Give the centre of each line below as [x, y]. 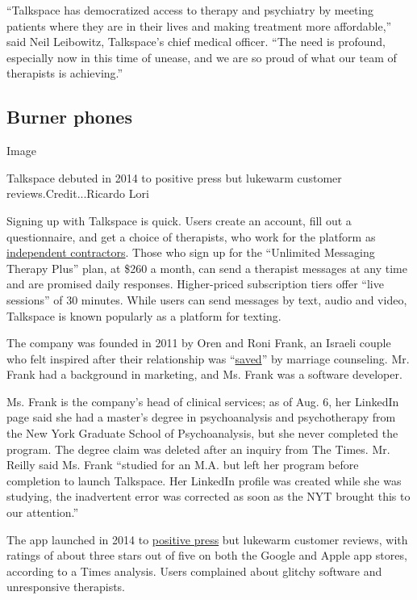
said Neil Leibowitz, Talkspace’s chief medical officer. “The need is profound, [196, 42]
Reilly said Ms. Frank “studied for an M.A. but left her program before [183, 465]
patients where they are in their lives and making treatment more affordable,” [199, 25]
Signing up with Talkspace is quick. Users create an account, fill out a [179, 220]
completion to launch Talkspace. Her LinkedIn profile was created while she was [204, 480]
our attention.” [43, 512]
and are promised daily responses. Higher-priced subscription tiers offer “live [195, 284]
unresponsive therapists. [66, 587]
